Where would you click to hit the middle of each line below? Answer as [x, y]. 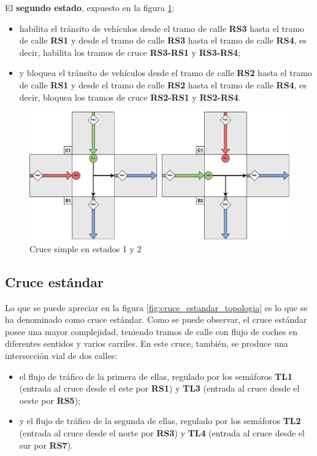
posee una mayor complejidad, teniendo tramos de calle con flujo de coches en [151, 331]
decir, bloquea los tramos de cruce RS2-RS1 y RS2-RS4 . [130, 97]
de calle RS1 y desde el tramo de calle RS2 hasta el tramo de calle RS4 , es [163, 84]
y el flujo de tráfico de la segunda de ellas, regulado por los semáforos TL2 [160, 421]
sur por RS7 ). [46, 445]
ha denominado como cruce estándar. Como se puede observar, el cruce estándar [156, 319]
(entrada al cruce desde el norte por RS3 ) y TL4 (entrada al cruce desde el [162, 432]
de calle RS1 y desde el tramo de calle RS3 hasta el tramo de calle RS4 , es [163, 40]
